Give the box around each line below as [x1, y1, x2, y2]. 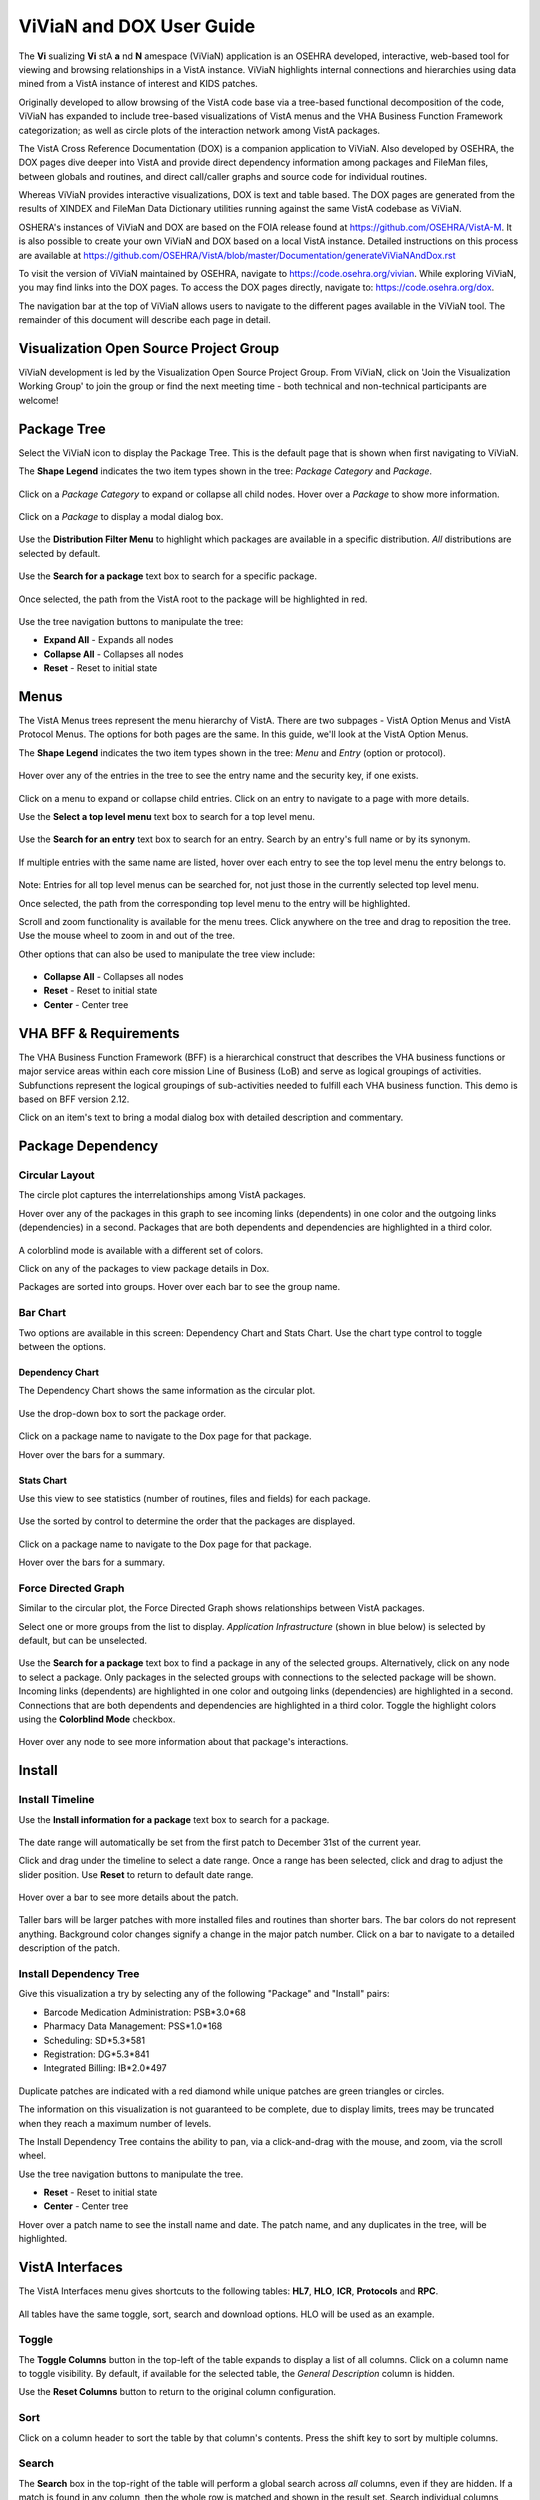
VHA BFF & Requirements [18, 1025, 180, 1042]
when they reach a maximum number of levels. [18, 2117, 212, 2129]
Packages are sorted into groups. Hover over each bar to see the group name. [18, 1281, 340, 1293]
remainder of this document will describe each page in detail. [18, 314, 271, 326]
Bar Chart [18, 1306, 67, 1320]
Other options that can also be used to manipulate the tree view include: [18, 948, 315, 960]
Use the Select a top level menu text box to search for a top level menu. [18, 810, 315, 822]
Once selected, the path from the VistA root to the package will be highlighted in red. [18, 593, 368, 605]
